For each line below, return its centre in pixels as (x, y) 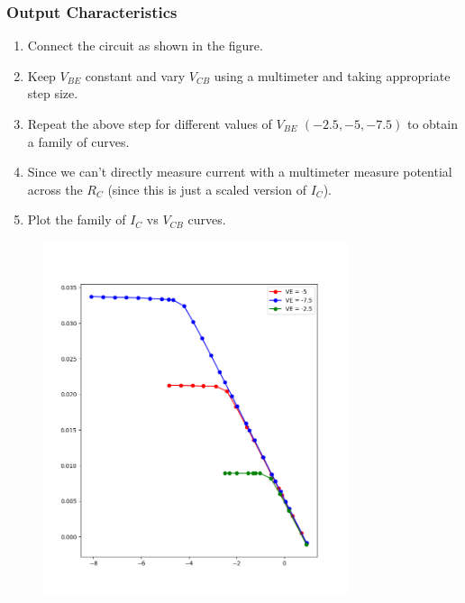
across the (55, 189)
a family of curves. (78, 141)
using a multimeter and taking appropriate (332, 75)
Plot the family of (77, 219)
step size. (53, 93)
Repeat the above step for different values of (150, 123)
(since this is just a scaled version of (207, 189)
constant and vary (135, 75)
